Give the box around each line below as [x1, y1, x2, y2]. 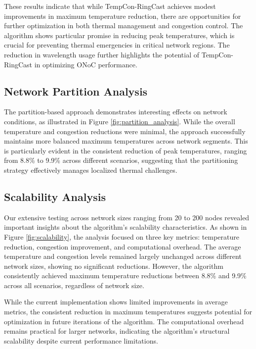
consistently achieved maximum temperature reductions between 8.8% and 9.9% [4, 270, 247, 281]
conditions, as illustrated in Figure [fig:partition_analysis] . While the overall [4, 116, 235, 126]
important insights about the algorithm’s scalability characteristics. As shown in [4, 222, 247, 232]
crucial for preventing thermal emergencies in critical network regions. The [4, 40, 230, 50]
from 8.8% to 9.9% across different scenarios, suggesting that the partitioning [4, 155, 238, 165]
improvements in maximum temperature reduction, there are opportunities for [4, 10, 241, 21]
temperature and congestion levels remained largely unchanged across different [4, 251, 242, 261]
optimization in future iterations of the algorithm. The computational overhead [4, 316, 244, 326]
